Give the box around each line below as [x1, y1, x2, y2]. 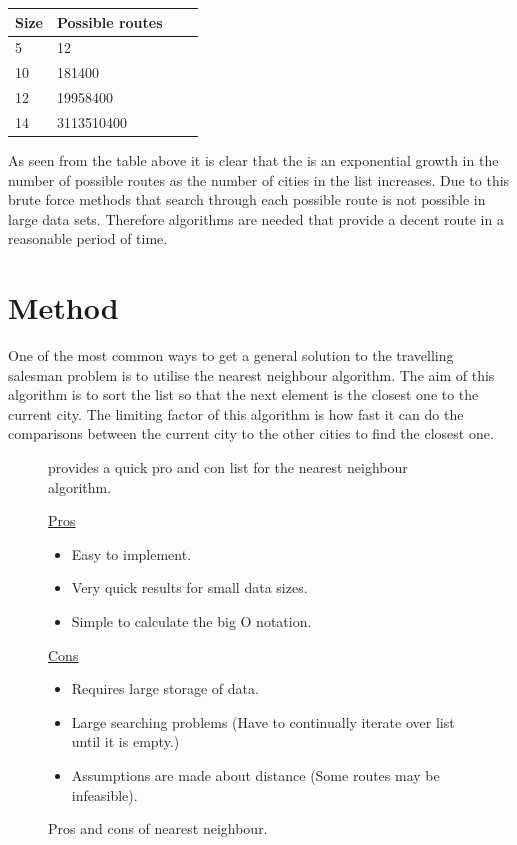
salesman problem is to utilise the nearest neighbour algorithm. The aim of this [8, 364, 495, 385]
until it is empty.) [71, 731, 180, 752]
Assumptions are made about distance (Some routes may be [71, 764, 440, 785]
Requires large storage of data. [71, 678, 259, 699]
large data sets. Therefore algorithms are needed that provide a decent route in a [8, 208, 504, 229]
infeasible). [71, 784, 138, 805]
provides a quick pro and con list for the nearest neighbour [48, 457, 408, 478]
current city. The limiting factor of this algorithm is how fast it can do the [8, 403, 464, 424]
